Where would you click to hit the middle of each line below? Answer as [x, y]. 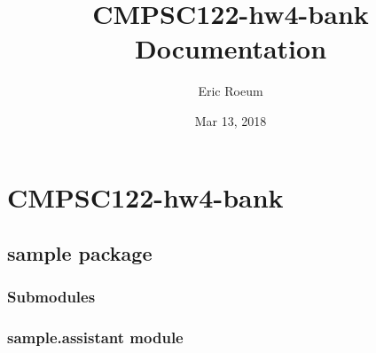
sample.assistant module [95, 337]
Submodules [51, 297]
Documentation [231, 48]
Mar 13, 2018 [231, 120]
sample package [80, 253]
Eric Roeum [231, 91]
